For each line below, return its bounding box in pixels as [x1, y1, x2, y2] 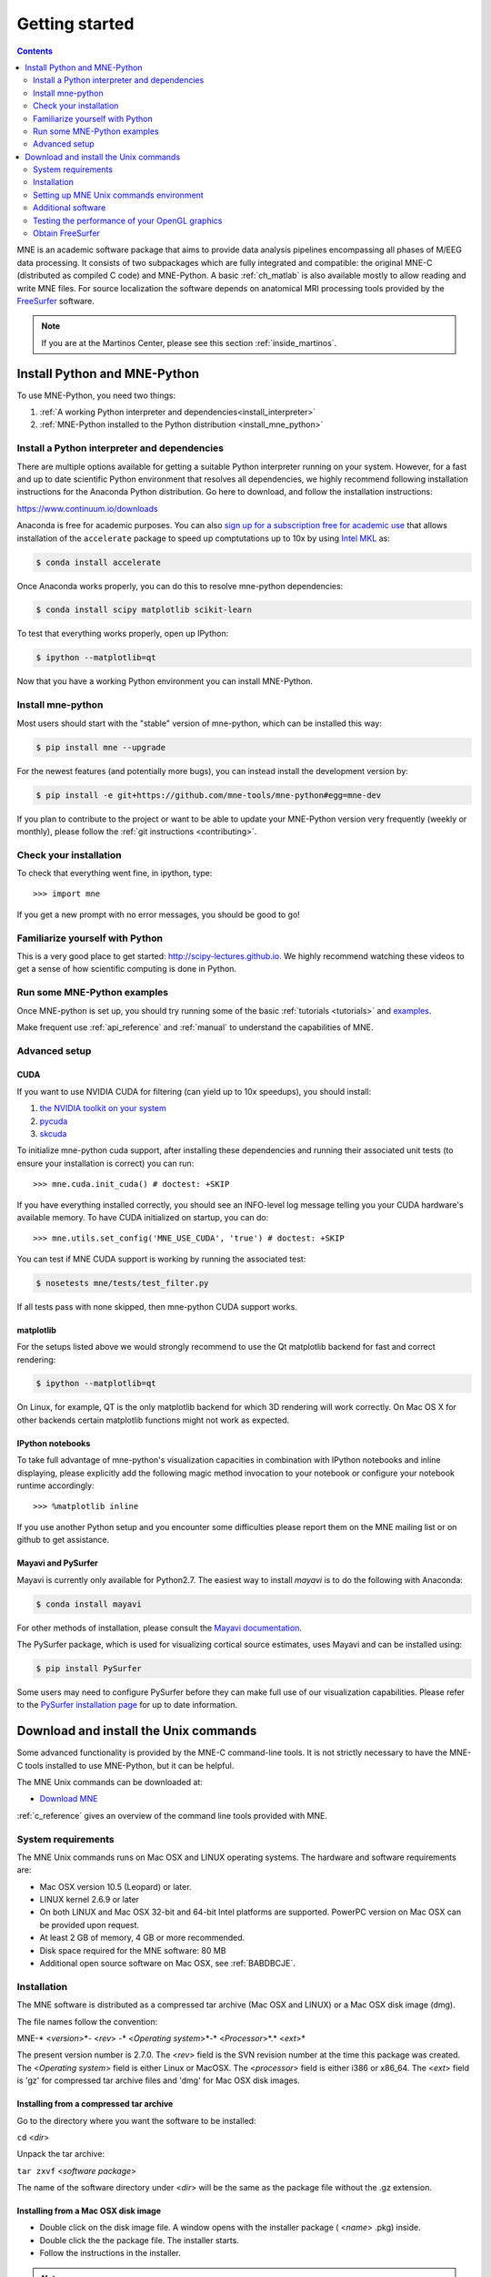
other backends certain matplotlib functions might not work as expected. [16, 1414, 290, 1425]
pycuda [39, 1116, 68, 1127]
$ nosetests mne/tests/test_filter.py [35, 1278, 209, 1288]
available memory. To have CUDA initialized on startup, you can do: [16, 1211, 269, 1222]
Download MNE [39, 1793, 98, 1804]
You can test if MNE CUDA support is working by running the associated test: [16, 1253, 306, 1264]
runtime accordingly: [16, 1480, 95, 1491]
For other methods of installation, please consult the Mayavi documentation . [16, 1622, 302, 1633]
